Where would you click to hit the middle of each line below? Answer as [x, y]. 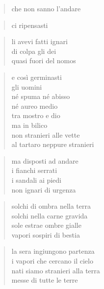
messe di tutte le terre [45, 280]
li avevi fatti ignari [39, 41]
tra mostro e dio [36, 115]
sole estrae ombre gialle [46, 225]
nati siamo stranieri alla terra [56, 270]
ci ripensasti [30, 25]
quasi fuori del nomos [44, 60]
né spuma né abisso [41, 96]
